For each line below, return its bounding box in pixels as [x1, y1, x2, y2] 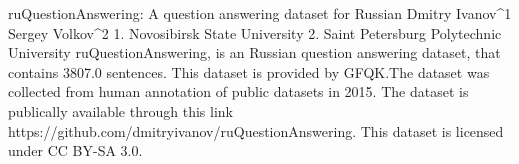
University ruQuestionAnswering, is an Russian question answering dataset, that [8, 42, 501, 63]
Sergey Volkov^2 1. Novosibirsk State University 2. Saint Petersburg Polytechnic [8, 22, 502, 43]
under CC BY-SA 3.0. [8, 140, 143, 161]
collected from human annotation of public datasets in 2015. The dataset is [8, 81, 469, 102]
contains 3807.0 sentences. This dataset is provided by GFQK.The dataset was [8, 61, 490, 82]
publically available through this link [8, 100, 233, 121]
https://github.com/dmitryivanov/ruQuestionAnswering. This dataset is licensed [8, 120, 504, 141]
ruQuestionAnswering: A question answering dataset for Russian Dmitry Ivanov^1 [8, 3, 512, 23]
